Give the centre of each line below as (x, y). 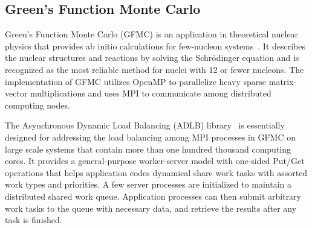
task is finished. (34, 220)
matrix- (283, 81)
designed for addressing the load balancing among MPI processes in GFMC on (150, 137)
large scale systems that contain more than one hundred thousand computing (148, 149)
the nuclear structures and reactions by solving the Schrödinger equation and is (152, 58)
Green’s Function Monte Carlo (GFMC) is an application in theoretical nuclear (152, 34)
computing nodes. (37, 105)
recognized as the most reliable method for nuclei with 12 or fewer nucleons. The (154, 69)
